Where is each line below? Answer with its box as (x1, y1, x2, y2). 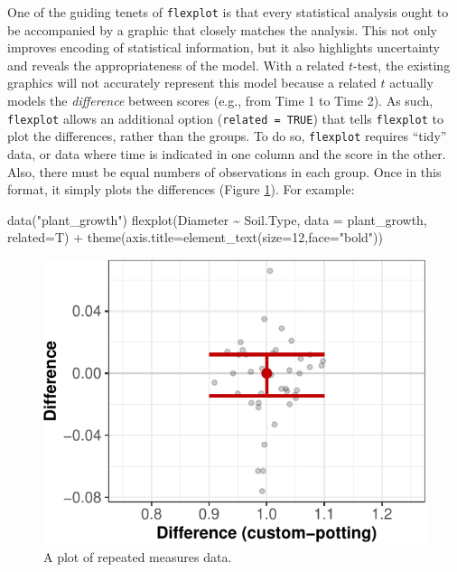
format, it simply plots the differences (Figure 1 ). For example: (7, 180, 355, 199)
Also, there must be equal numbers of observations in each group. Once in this (7, 162, 442, 181)
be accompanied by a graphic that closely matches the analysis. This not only (7, 20, 438, 39)
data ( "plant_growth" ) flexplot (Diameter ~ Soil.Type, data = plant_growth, (7, 210, 427, 229)
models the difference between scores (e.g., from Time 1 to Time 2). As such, (7, 91, 434, 110)
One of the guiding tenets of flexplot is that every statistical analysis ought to (7, 3, 449, 21)
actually (389, 73, 434, 92)
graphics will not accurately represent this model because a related (7, 73, 377, 92)
